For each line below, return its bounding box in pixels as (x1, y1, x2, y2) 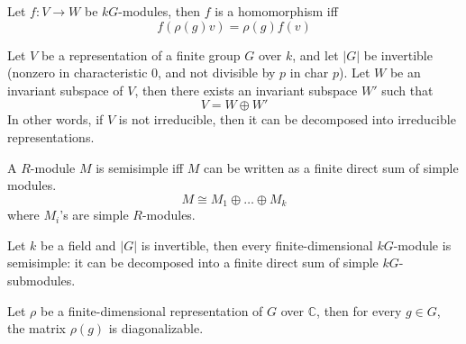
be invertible (363, 45, 433, 64)
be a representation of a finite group (41, 45, 241, 64)
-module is (393, 235, 452, 254)
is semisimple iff (96, 158, 184, 177)
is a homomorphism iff (215, 2, 338, 20)
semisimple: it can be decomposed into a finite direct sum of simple (7, 253, 379, 272)
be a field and (41, 235, 116, 254)
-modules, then (118, 2, 201, 20)
